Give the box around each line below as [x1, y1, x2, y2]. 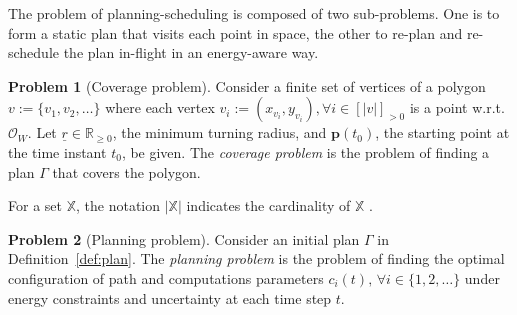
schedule [8, 42, 60, 63]
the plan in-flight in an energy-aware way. [63, 42, 319, 63]
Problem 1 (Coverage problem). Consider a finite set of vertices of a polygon [8, 75, 486, 96]
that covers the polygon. [52, 161, 201, 182]
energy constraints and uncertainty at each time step [8, 287, 332, 308]
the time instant [8, 141, 107, 162]
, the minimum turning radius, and [112, 122, 327, 143]
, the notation [75, 195, 160, 216]
